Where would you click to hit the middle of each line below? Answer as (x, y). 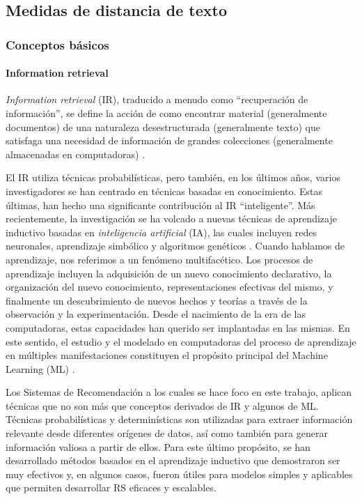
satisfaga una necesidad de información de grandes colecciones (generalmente (169, 140)
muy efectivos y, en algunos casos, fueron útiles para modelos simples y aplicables (179, 474)
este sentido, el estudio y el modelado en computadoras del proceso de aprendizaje (181, 341)
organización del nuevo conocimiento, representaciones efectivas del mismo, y (170, 287)
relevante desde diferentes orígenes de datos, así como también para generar (167, 433)
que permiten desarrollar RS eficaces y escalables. (111, 488)
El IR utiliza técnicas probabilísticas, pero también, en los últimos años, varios (173, 177)
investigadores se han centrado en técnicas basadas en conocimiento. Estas (164, 191)
